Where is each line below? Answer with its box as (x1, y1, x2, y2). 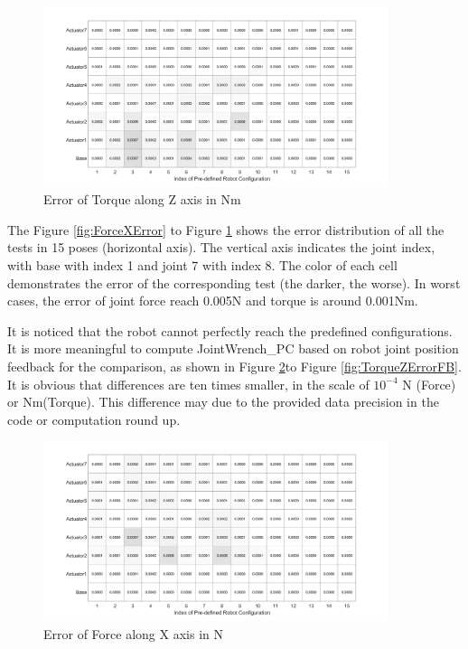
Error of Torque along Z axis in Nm (43, 190, 241, 209)
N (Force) (402, 374, 456, 393)
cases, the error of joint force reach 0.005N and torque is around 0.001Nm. (7, 291, 418, 310)
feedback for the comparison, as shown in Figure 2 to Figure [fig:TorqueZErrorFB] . (7, 356, 462, 375)
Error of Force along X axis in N (43, 624, 223, 643)
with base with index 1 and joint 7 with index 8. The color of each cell (7, 255, 398, 274)
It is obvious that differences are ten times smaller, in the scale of (7, 374, 370, 393)
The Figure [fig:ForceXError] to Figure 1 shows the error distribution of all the (7, 220, 445, 239)
